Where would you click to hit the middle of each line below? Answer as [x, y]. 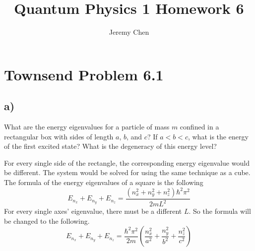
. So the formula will [220, 211]
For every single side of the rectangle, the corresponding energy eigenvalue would [127, 162]
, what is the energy [218, 136]
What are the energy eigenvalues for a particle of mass [87, 127]
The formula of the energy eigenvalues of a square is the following [104, 182]
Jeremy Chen [129, 32]
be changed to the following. [47, 220]
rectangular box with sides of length [59, 136]
